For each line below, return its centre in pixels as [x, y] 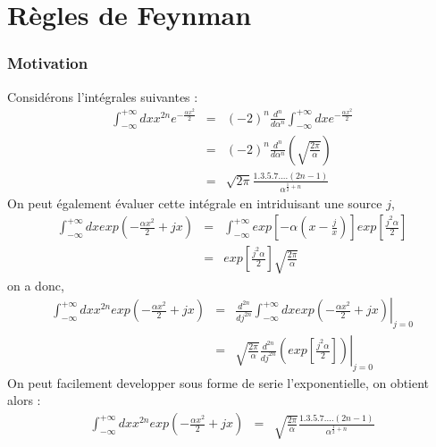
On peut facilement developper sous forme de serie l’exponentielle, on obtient [218, 382]
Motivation [48, 63]
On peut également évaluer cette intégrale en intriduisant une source [195, 202]
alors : [24, 400]
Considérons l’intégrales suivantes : [103, 96]
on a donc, [36, 285]
